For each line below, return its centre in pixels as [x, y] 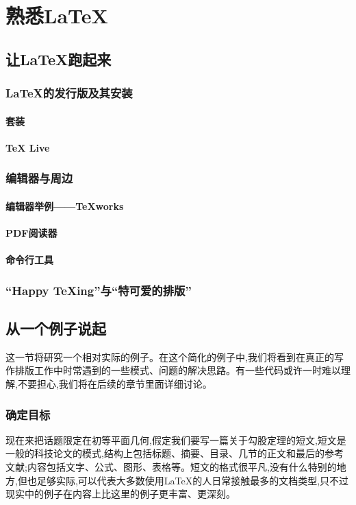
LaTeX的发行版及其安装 [69, 93]
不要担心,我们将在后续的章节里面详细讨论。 [115, 384]
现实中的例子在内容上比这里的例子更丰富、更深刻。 [120, 494]
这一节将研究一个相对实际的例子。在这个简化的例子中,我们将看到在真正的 [170, 356]
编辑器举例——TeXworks [65, 205]
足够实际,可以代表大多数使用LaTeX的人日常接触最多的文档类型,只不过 [193, 480]
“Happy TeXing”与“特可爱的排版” [99, 290]
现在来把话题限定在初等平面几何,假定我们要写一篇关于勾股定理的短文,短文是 [176, 439]
